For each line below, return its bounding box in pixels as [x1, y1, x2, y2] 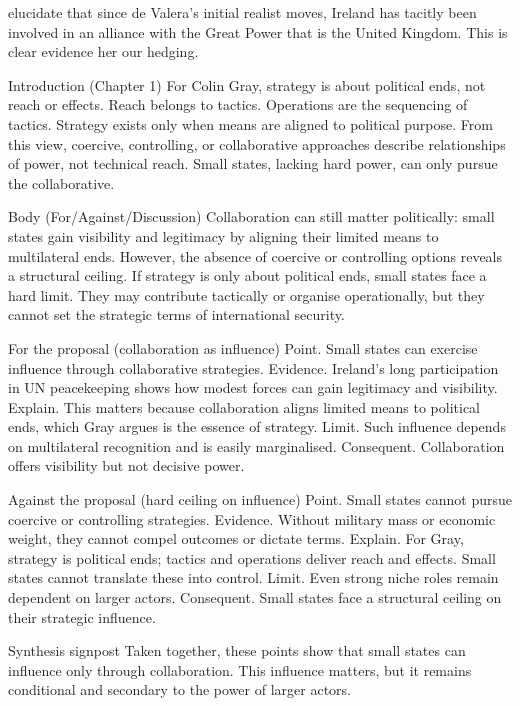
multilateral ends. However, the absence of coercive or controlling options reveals [8, 245, 503, 266]
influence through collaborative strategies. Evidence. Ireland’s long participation [8, 357, 499, 378]
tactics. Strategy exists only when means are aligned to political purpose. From [8, 113, 493, 134]
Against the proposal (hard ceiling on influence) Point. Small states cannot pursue [8, 489, 512, 510]
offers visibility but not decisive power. [8, 455, 245, 476]
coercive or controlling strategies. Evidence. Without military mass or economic [8, 508, 496, 529]
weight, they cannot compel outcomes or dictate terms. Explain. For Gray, [8, 528, 464, 549]
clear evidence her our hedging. [8, 41, 199, 62]
